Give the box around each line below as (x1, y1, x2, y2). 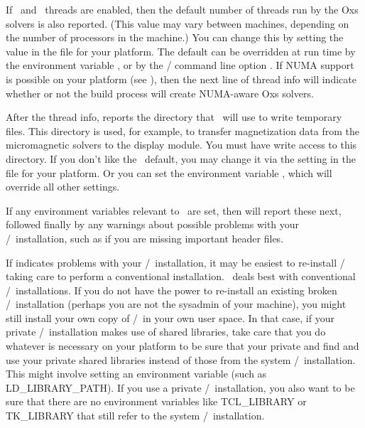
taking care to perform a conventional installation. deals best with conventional (6, 269, 356, 284)
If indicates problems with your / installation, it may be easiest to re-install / (6, 255, 345, 269)
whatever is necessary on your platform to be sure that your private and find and (6, 338, 359, 353)
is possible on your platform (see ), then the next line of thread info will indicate (6, 71, 356, 86)
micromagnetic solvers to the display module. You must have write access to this (6, 137, 357, 152)
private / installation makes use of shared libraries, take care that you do (6, 324, 326, 339)
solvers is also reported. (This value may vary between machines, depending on (6, 16, 349, 31)
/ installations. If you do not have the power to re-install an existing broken (6, 282, 337, 297)
